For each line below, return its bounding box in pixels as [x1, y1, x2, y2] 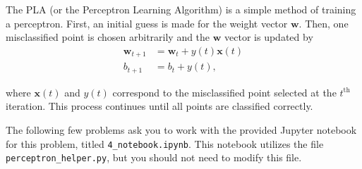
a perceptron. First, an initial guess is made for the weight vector [6, 15, 288, 30]
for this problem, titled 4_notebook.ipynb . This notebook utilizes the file [6, 136, 324, 151]
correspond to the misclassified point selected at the [112, 84, 337, 99]
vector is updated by [224, 30, 313, 44]
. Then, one [298, 15, 349, 30]
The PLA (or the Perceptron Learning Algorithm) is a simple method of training [6, 2, 356, 16]
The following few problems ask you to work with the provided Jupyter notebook [6, 122, 357, 137]
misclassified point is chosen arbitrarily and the [6, 30, 210, 44]
